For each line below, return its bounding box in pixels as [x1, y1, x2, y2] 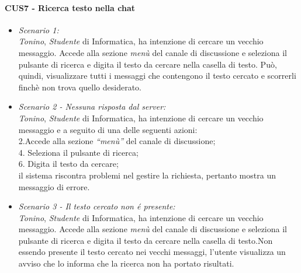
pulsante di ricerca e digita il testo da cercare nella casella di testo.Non [18, 234, 273, 246]
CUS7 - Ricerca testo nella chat [5, 1, 136, 13]
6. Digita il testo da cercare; [18, 157, 119, 170]
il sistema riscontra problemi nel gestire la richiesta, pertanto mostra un [18, 169, 276, 181]
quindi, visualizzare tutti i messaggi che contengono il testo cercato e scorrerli [18, 69, 296, 82]
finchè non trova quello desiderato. [18, 80, 141, 93]
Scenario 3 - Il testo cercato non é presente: [18, 200, 175, 212]
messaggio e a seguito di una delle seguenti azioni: [18, 123, 198, 135]
